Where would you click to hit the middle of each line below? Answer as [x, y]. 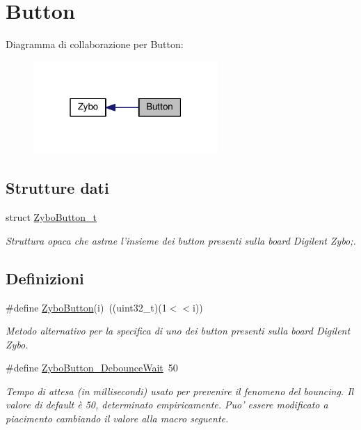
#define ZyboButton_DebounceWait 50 [92, 368]
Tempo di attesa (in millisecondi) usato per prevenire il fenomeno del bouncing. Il [180, 391]
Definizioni [45, 278]
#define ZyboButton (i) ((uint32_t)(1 [86, 307]
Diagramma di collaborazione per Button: [95, 44]
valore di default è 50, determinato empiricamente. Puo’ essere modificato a [167, 405]
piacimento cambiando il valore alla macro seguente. [117, 419]
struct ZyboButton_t [51, 217]
